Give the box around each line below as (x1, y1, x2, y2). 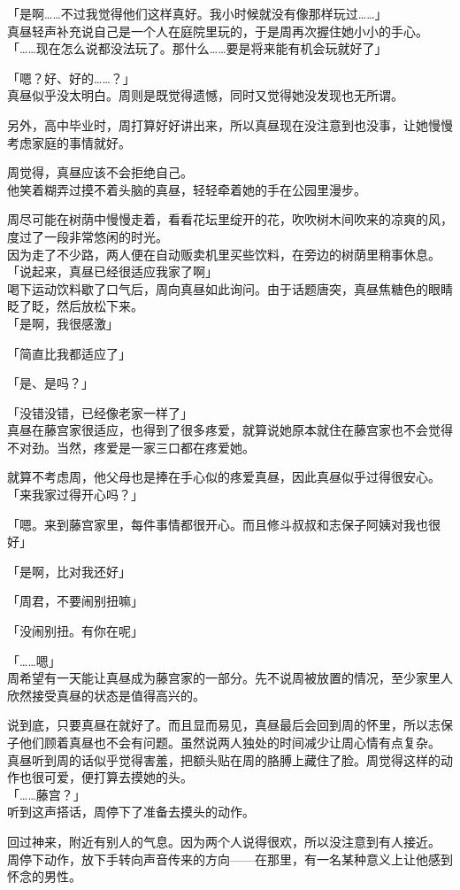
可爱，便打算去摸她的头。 (43, 768, 193, 786)
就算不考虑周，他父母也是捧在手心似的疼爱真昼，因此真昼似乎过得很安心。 (7, 468, 441, 486)
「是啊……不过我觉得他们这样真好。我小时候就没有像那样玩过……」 (7, 4, 387, 22)
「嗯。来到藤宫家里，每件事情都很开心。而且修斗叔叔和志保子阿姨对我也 (7, 515, 428, 533)
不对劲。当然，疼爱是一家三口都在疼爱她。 (7, 437, 255, 456)
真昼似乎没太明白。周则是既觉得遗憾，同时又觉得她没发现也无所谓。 (7, 86, 403, 104)
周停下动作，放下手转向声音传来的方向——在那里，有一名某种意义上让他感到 (7, 849, 453, 868)
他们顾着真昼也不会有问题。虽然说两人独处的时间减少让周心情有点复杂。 (19, 733, 441, 751)
